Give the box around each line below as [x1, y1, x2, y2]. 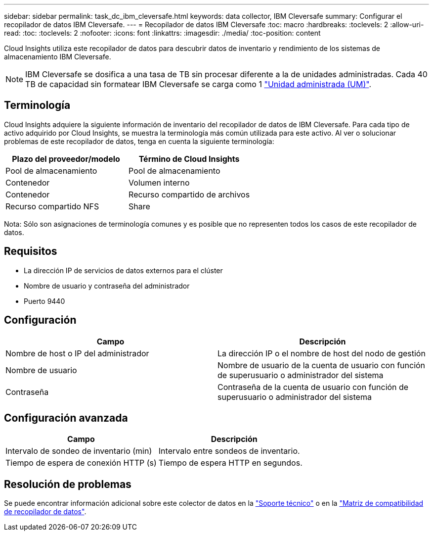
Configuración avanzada [4, 411, 128, 424]
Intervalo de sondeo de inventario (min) [5, 446, 152, 456]
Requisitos [4, 245, 57, 258]
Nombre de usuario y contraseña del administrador [24, 281, 190, 290]
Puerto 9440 [24, 296, 65, 305]
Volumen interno [129, 177, 190, 188]
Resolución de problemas [4, 478, 131, 490]
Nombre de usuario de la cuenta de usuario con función [217, 360, 426, 370]
